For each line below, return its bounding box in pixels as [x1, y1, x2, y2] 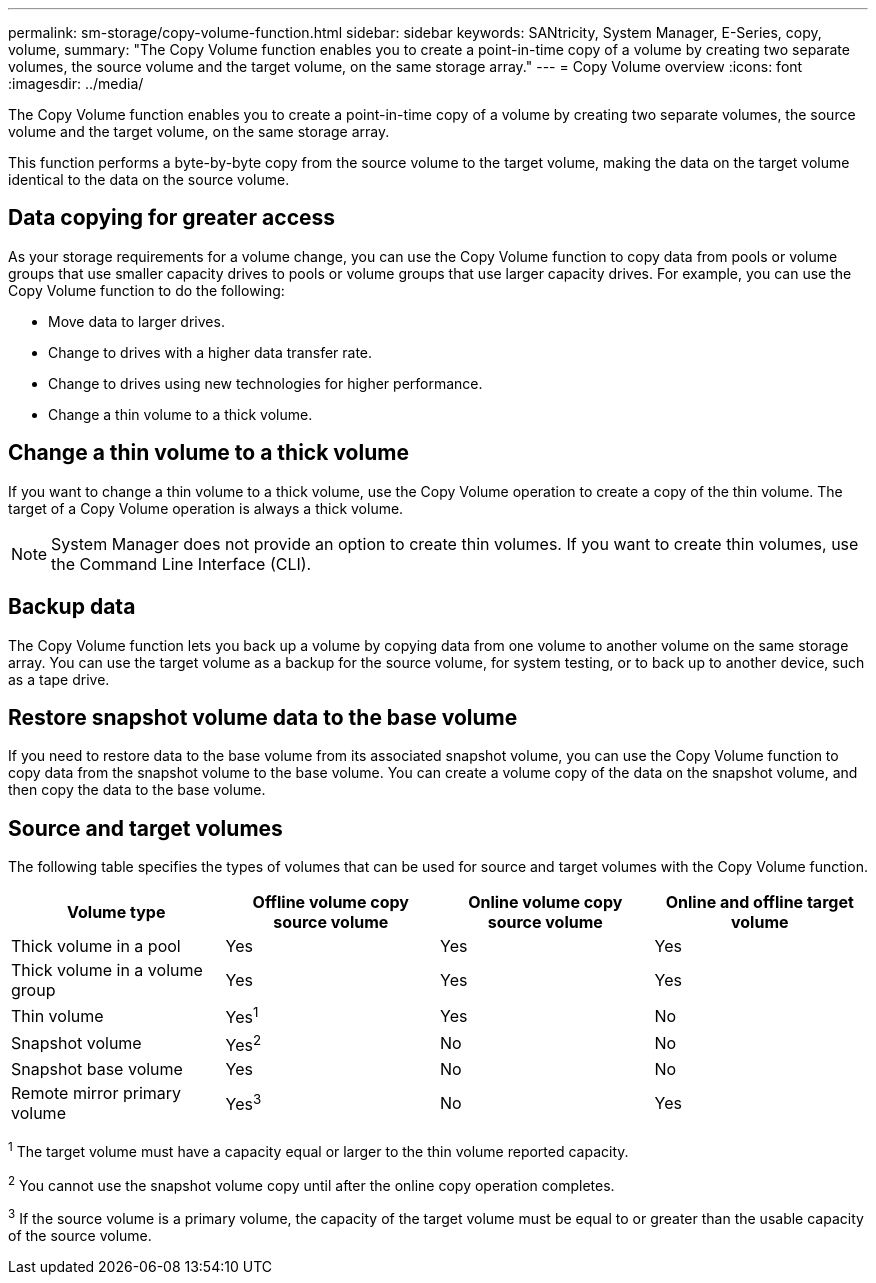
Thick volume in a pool [11, 936, 181, 957]
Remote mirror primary [11, 1082, 182, 1103]
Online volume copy [468, 892, 623, 913]
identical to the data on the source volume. [8, 171, 290, 188]
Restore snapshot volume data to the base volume [8, 704, 518, 730]
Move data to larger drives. [48, 312, 225, 330]
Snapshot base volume [11, 1058, 183, 1079]
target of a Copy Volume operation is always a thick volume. [8, 499, 404, 517]
